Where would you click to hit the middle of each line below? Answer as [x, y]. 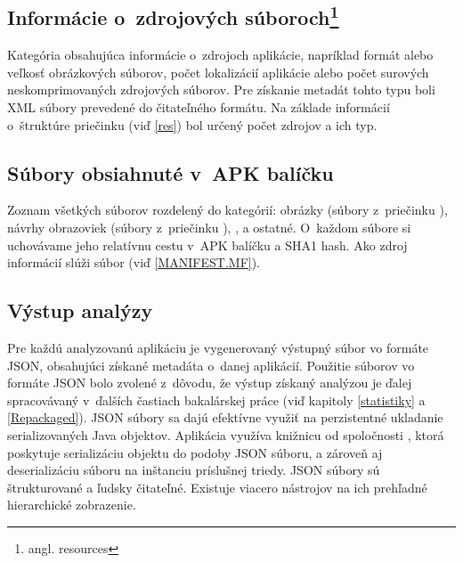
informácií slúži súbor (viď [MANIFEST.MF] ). [134, 262]
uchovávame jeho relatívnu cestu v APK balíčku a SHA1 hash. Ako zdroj [207, 245]
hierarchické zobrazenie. [72, 505]
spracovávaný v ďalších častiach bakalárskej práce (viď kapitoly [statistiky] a [216, 400]
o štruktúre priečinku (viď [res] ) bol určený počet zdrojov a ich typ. [192, 124]
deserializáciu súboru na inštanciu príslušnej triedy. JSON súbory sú [194, 470]
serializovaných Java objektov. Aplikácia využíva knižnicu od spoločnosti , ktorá [226, 434]
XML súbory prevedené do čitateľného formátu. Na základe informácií [199, 106]
